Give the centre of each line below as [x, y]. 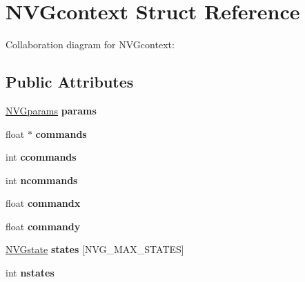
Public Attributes [70, 82]
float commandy [43, 226]
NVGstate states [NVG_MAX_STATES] [95, 249]
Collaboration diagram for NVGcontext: [90, 44]
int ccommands [41, 157]
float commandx [43, 203]
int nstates [30, 273]
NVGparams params [51, 110]
